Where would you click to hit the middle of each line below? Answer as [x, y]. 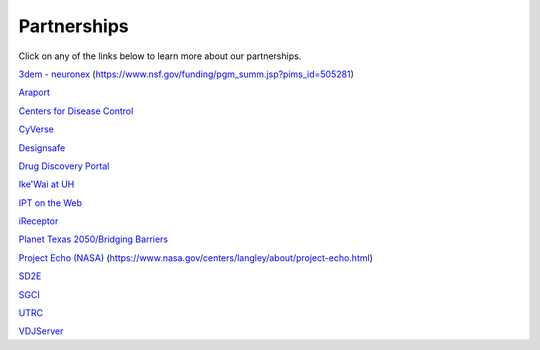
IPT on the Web [50, 202]
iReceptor [38, 221]
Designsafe [42, 147]
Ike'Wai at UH [46, 184]
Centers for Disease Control [76, 111]
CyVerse [36, 129]
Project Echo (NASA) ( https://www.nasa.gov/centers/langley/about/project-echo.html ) [196, 257]
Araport [34, 92]
